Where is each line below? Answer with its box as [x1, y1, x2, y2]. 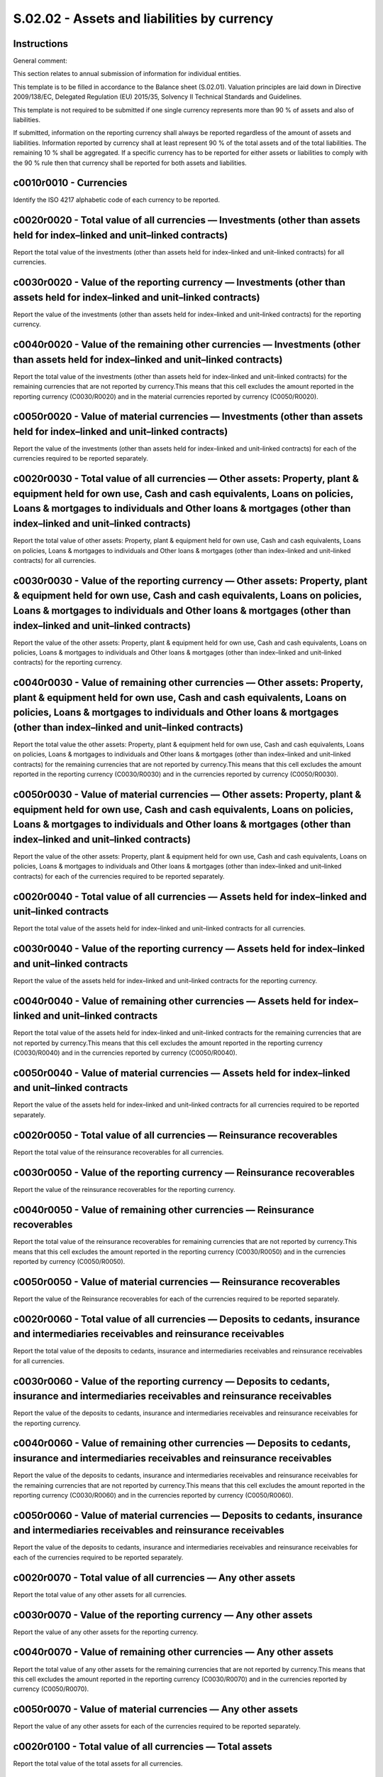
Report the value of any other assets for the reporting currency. [13, 1628, 199, 1636]
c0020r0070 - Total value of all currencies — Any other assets [13, 1572, 296, 1584]
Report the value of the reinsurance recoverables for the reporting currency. [13, 1185, 235, 1193]
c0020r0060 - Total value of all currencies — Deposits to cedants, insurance [13, 1313, 360, 1325]
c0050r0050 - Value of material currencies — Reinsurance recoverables [13, 1276, 340, 1288]
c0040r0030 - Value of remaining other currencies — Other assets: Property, [13, 677, 364, 689]
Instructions [13, 38, 69, 50]
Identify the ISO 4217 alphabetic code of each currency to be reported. [13, 195, 220, 204]
